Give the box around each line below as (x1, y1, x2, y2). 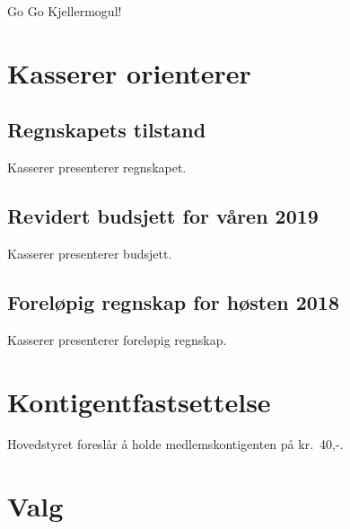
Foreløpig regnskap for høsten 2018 (7, 287, 339, 315)
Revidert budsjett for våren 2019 (7, 202, 319, 230)
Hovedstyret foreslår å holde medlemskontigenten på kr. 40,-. (7, 435, 344, 454)
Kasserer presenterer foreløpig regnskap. (7, 330, 227, 348)
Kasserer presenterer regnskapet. (7, 158, 187, 177)
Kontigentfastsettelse (7, 383, 271, 419)
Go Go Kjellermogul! (7, 2, 122, 20)
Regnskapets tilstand (7, 116, 206, 144)
